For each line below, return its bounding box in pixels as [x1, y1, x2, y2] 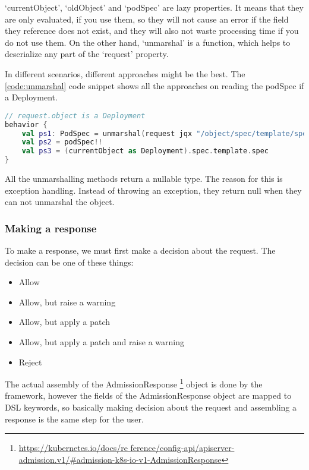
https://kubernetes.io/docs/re [18, 441, 128, 454]
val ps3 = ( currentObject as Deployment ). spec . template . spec [21, 147, 269, 156]
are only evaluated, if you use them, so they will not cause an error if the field [5, 12, 289, 25]
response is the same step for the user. [5, 412, 144, 425]
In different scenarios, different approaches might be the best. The [5, 67, 245, 80]
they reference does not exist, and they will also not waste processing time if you [5, 24, 299, 37]
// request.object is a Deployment [5, 111, 146, 120]
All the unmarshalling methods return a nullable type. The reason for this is [5, 172, 283, 184]
